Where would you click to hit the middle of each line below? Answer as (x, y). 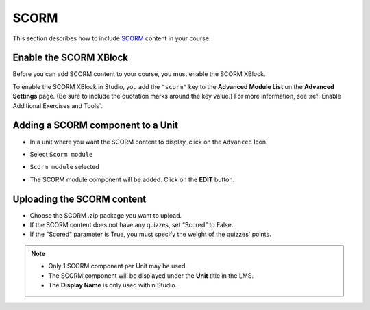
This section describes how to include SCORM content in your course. (112, 38)
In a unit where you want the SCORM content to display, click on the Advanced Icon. (149, 142)
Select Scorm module (61, 154)
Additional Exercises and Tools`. (58, 105)
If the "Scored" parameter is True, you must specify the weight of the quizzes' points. (150, 234)
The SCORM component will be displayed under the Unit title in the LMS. (151, 275)
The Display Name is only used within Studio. (113, 285)
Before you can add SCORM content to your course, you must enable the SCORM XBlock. (139, 74)
